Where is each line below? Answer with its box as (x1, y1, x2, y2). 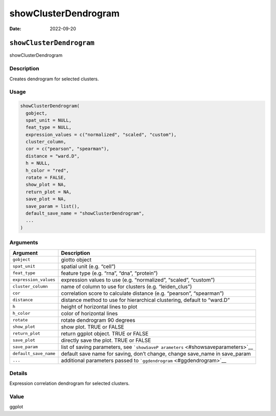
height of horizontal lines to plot (61, 303, 137, 310)
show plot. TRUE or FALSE (61, 323, 125, 330)
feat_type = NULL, (26, 124, 72, 130)
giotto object (61, 256, 91, 263)
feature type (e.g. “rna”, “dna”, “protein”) (61, 269, 158, 276)
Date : (9, 26, 21, 32)
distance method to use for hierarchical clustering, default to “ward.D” (61, 296, 230, 303)
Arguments (9, 239, 38, 246)
